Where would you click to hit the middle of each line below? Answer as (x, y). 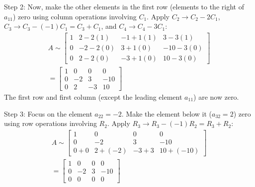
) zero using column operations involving (75, 16)
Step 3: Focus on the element (48, 113)
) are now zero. (216, 97)
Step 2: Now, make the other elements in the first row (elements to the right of (124, 6)
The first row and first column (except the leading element (93, 97)
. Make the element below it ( (167, 113)
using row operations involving (50, 123)
